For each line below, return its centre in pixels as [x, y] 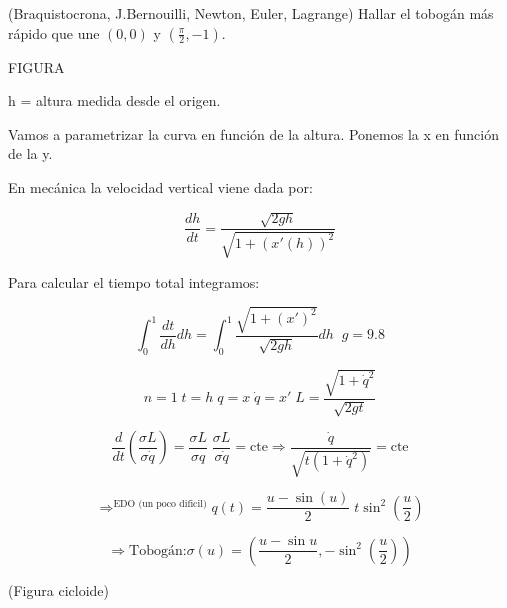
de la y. [30, 153]
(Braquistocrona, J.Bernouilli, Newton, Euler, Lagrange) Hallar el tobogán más [251, 13]
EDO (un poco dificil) [160, 503]
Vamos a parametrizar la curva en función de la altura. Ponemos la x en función [253, 133]
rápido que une [54, 32]
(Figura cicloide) [58, 589]
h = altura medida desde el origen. [114, 100]
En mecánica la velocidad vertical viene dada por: [160, 186]
